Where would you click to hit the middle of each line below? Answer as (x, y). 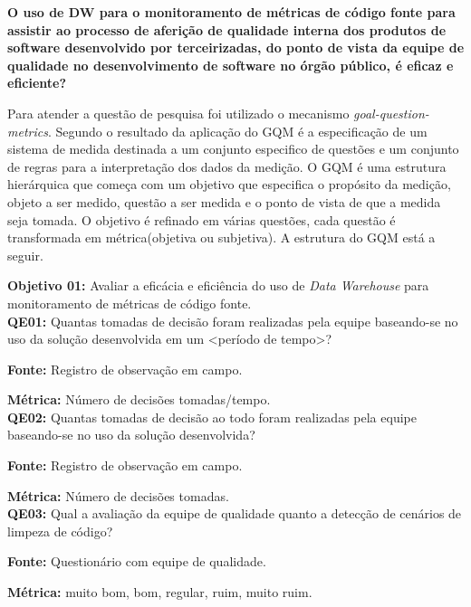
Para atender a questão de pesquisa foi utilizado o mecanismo (178, 113)
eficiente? (37, 83)
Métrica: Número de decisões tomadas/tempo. (139, 399)
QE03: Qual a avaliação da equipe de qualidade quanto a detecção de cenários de (235, 513)
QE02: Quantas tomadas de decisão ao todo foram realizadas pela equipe (212, 417)
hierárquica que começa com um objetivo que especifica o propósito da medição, (229, 184)
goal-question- (391, 113)
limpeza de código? (60, 531)
